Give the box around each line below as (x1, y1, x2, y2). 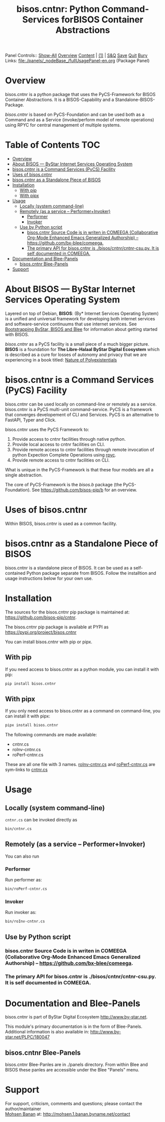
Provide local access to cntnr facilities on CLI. (12, 441, 105, 447)
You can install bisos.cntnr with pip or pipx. (5, 639, 93, 645)
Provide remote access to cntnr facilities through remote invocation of (12, 447, 154, 453)
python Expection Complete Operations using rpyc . (12, 452, 117, 458)
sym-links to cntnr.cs (5, 766, 48, 773)
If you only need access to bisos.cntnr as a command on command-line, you (5, 708, 161, 714)
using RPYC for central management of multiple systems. (5, 122, 121, 128)
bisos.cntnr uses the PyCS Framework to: (5, 426, 90, 432)
